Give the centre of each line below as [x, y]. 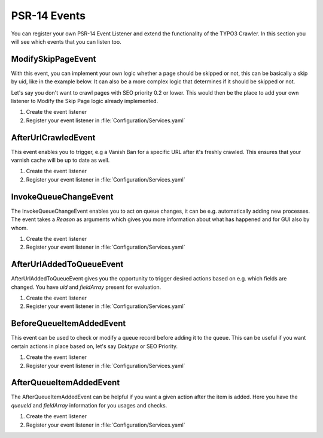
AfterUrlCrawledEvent [53, 138]
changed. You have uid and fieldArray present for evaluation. [86, 287]
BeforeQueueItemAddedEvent [68, 324]
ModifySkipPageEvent [54, 59]
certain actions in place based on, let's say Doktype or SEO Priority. [95, 346]
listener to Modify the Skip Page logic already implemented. [85, 101]
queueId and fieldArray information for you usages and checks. [89, 405]
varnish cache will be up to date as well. [60, 160]
